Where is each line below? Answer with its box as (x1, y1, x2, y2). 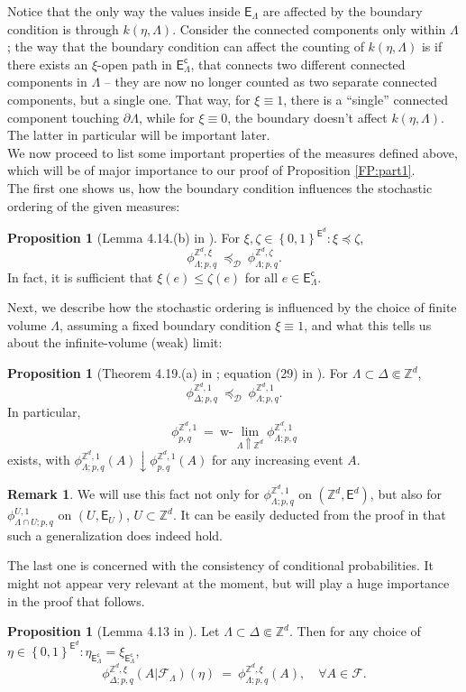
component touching (7, 107, 120, 126)
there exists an (7, 54, 88, 73)
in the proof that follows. (7, 591, 145, 610)
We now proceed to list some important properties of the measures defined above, (7, 143, 458, 161)
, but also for (370, 484, 442, 503)
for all (244, 267, 279, 286)
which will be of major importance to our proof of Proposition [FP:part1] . (7, 161, 416, 180)
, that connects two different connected (190, 54, 406, 73)
